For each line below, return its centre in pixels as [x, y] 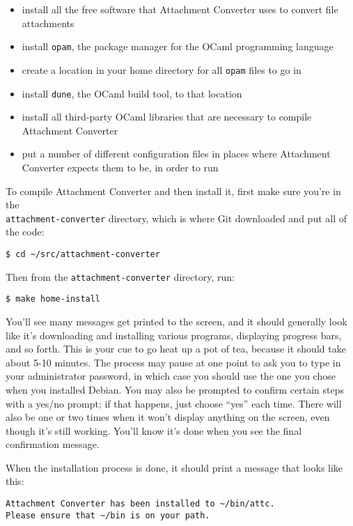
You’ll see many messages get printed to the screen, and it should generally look [176, 321]
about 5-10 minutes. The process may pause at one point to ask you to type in [173, 362]
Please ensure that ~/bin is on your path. [108, 515]
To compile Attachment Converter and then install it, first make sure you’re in [173, 191]
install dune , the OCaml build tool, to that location [132, 93]
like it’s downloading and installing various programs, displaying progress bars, [174, 335]
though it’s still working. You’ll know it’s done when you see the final [154, 430]
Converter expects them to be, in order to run [120, 167]
